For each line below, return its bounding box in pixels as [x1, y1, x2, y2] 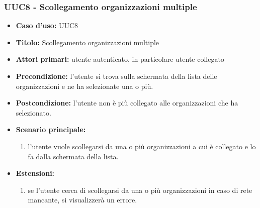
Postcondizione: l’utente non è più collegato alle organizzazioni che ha [16, 97, 238, 108]
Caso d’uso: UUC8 [16, 20, 78, 31]
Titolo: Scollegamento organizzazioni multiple [16, 37, 159, 47]
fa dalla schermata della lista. [28, 151, 119, 161]
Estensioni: [16, 168, 55, 178]
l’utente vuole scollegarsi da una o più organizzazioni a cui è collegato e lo [28, 141, 256, 151]
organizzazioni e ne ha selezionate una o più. [16, 80, 153, 91]
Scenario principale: [16, 124, 86, 135]
